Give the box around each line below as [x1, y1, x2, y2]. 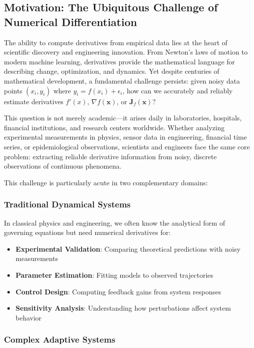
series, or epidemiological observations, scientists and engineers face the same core [4, 141, 250, 151]
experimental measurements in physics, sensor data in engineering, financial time [4, 132, 247, 142]
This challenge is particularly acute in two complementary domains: [4, 177, 208, 187]
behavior [15, 312, 42, 322]
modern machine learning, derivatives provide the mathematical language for [4, 56, 235, 66]
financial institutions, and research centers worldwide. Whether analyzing [4, 122, 225, 132]
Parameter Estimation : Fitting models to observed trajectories [15, 269, 214, 280]
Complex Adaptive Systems [4, 333, 115, 346]
